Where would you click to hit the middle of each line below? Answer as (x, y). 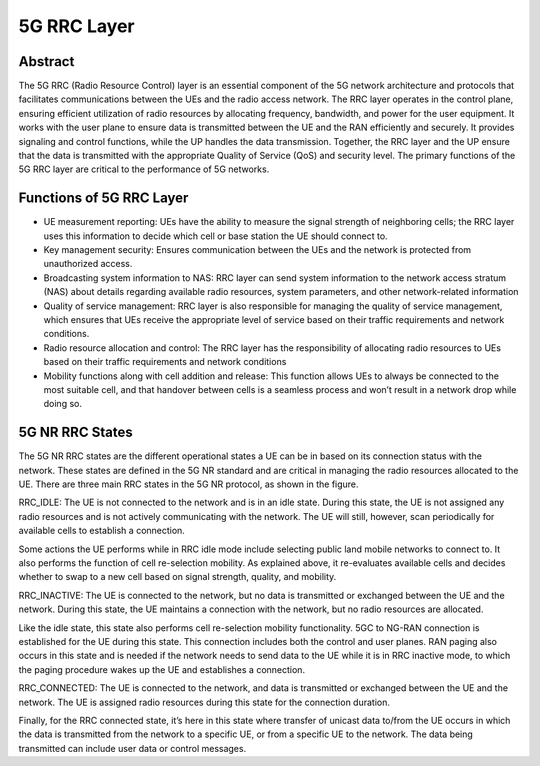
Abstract (46, 61)
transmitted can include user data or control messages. (132, 748)
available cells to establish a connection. (101, 531)
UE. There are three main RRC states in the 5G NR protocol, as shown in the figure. (188, 484)
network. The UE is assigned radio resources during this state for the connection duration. (204, 702)
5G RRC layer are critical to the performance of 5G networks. (144, 169)
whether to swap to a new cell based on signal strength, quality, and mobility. (177, 577)
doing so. (62, 404)
